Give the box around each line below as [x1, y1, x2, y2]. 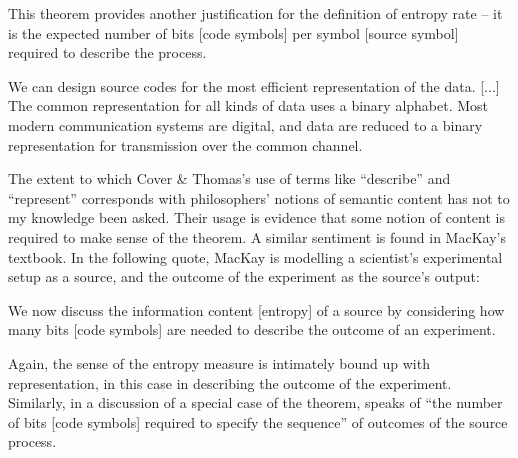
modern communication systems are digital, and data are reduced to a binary [8, 114, 483, 135]
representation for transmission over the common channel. [8, 134, 363, 155]
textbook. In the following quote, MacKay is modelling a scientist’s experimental [8, 246, 503, 267]
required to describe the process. [8, 42, 207, 63]
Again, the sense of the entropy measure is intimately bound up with [8, 352, 430, 373]
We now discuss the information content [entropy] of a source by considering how [8, 299, 505, 320]
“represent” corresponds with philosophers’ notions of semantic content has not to [8, 187, 510, 208]
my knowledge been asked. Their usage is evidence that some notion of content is [8, 207, 505, 228]
